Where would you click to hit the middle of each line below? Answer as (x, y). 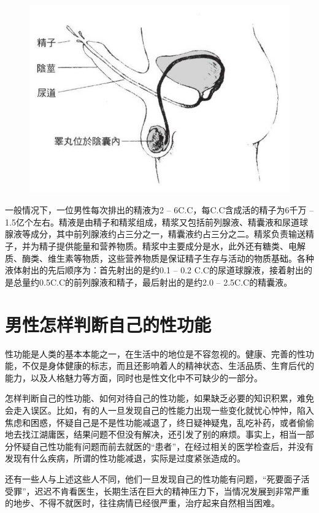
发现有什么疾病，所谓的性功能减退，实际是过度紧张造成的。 (125, 458)
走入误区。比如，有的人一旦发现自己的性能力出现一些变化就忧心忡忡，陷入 (163, 410)
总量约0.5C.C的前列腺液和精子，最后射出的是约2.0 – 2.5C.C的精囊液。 (153, 282)
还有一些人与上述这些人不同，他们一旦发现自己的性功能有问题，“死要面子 (153, 478)
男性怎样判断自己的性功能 (108, 324)
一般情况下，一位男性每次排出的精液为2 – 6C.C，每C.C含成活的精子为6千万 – (159, 210)
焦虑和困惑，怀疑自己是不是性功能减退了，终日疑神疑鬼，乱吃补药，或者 (151, 422)
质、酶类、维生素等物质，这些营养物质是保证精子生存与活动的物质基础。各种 (159, 258)
